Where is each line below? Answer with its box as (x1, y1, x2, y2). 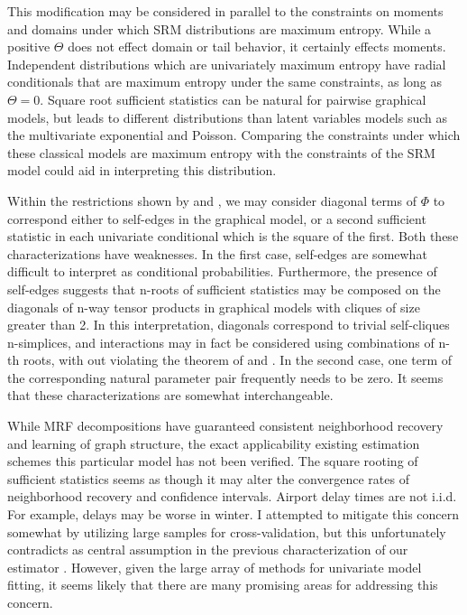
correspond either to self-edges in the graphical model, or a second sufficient (7, 209, 426, 228)
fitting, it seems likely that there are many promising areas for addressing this (7, 575, 438, 594)
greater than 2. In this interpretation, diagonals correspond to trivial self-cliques (7, 315, 450, 334)
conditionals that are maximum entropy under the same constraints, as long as (7, 72, 443, 91)
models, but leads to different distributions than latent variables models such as (7, 107, 448, 126)
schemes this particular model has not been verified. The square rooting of (7, 452, 418, 471)
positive (7, 37, 50, 56)
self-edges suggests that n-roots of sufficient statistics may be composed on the (7, 279, 441, 298)
